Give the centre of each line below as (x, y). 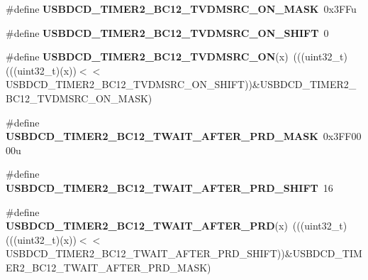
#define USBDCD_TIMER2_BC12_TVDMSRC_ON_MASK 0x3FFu (181, 9)
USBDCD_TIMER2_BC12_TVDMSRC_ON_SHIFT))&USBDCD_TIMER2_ (181, 84)
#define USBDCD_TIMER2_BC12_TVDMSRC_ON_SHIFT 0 (167, 32)
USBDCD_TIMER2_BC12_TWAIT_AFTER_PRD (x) (147, 226)
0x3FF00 (342, 136)
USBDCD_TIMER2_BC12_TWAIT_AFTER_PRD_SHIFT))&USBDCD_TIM (184, 253)
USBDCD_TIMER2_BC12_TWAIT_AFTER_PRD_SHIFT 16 (169, 187)
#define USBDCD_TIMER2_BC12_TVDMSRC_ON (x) (147, 56)
